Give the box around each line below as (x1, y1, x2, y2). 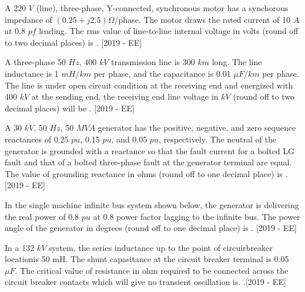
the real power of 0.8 (5, 210, 79, 222)
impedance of (5, 13, 52, 25)
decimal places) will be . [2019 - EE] (5, 101, 135, 114)
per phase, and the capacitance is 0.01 (93, 67, 231, 79)
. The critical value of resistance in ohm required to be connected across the (15, 264, 289, 276)
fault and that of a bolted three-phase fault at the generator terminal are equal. (5, 156, 292, 168)
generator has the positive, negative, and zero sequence (98, 121, 296, 134)
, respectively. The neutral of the (158, 133, 276, 145)
